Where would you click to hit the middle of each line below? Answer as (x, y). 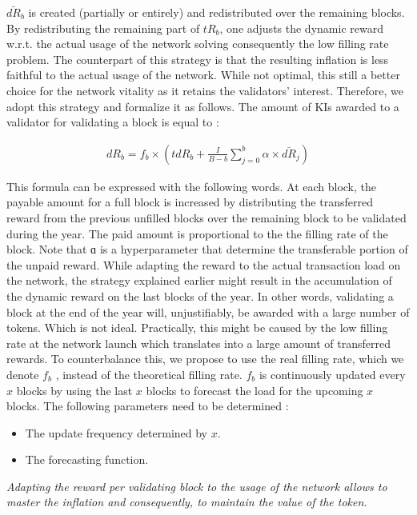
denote (23, 374)
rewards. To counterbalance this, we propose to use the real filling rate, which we (205, 359)
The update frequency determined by (116, 432)
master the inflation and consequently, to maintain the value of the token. (187, 502)
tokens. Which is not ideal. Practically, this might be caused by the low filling (197, 327)
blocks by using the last (74, 390)
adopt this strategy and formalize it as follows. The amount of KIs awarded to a (203, 106)
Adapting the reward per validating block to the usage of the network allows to (197, 486)
